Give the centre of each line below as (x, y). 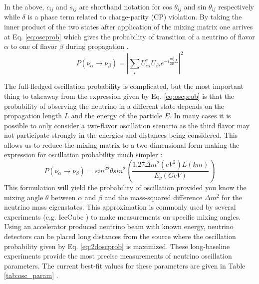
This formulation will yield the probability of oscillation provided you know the (125, 187)
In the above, (24, 6)
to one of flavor (34, 46)
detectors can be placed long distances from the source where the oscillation (120, 236)
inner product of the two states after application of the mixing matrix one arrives (129, 27)
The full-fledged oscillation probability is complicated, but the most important (124, 86)
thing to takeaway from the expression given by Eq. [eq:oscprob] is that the (119, 96)
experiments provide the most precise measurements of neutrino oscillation (118, 256)
